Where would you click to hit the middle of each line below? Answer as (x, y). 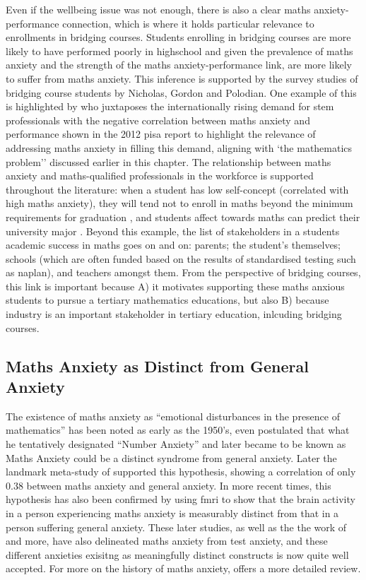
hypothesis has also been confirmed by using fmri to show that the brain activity (181, 499)
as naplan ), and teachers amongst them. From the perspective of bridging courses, (183, 272)
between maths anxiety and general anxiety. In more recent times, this (179, 485)
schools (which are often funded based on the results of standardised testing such (181, 258)
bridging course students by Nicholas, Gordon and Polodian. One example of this (181, 92)
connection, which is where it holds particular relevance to (188, 23)
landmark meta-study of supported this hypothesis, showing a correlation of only (181, 472)
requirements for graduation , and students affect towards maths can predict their (183, 217)
